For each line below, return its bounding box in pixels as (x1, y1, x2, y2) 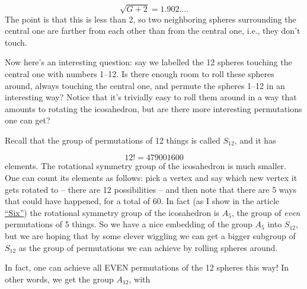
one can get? (5, 114, 50, 126)
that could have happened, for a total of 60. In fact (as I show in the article (5, 195, 280, 207)
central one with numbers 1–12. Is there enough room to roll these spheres (5, 67, 274, 80)
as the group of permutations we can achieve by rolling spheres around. (18, 241, 278, 253)
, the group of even (231, 206, 300, 218)
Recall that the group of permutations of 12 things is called (5, 134, 220, 146)
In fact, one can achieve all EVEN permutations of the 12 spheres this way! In (5, 261, 289, 274)
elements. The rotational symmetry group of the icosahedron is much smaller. (5, 160, 286, 172)
